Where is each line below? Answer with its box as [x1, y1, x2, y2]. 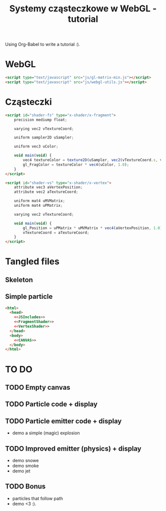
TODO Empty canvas [5, 383, 71, 391]
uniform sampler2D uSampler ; [14, 135, 74, 140]
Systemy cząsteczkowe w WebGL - [9, 3, 157, 14]
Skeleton [5, 276, 33, 284]
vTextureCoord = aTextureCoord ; [23, 230, 90, 235]
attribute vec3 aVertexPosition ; [14, 185, 83, 190]
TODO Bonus [5, 482, 46, 491]
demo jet [12, 468, 31, 474]
